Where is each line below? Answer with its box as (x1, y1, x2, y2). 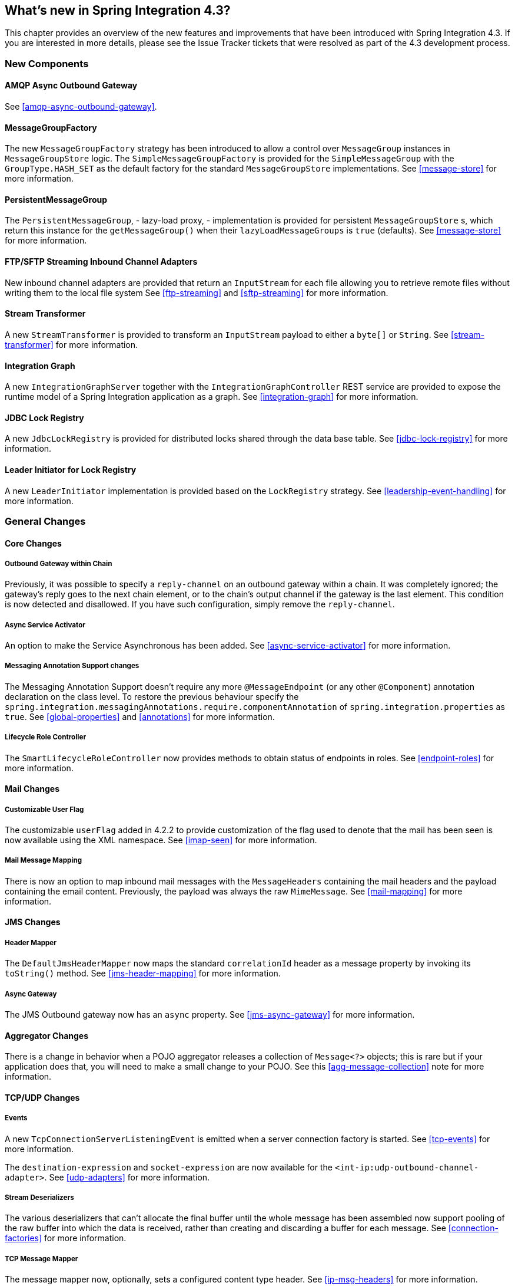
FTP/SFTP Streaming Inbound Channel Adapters (5, 256, 198, 267)
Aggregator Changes (5, 1030, 89, 1041)
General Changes (5, 515, 86, 527)
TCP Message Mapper (5, 1254, 78, 1263)
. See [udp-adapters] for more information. (44, 1172, 210, 1182)
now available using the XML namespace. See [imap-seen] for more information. (5, 835, 317, 846)
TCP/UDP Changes (5, 1092, 80, 1103)
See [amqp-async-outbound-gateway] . (5, 101, 157, 112)
